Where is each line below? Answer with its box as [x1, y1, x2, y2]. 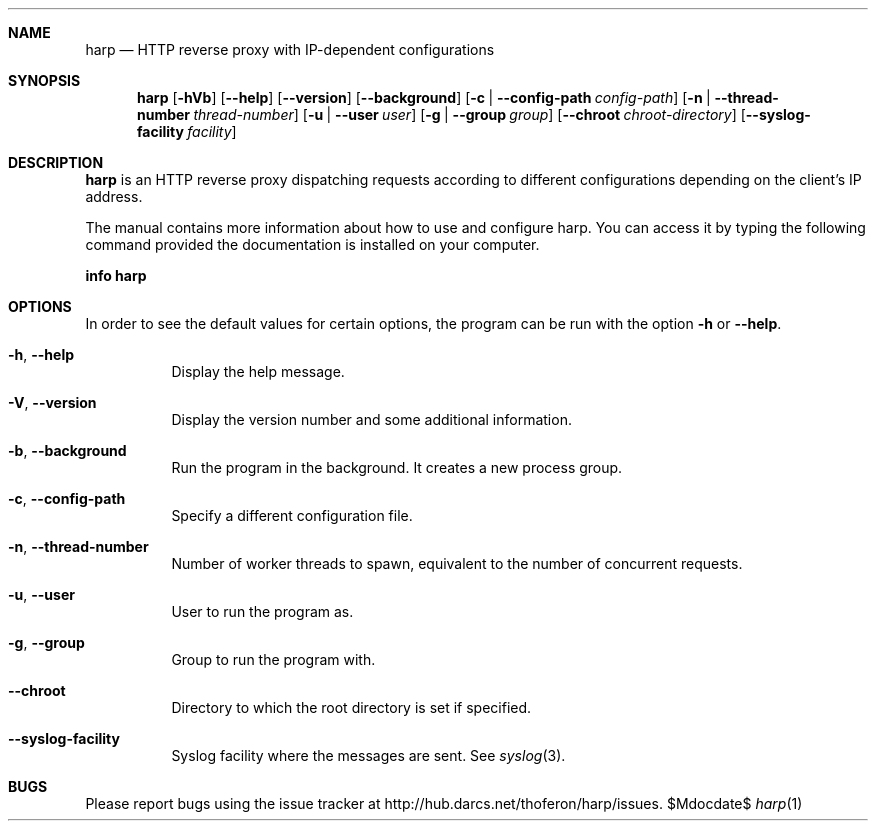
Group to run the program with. [171, 651, 376, 668]
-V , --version [8, 394, 97, 411]
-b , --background [8, 442, 127, 459]
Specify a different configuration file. [171, 507, 413, 524]
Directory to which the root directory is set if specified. [171, 699, 532, 716]
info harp [85, 267, 147, 284]
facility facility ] [137, 123, 237, 140]
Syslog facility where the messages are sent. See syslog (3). [171, 747, 566, 764]
